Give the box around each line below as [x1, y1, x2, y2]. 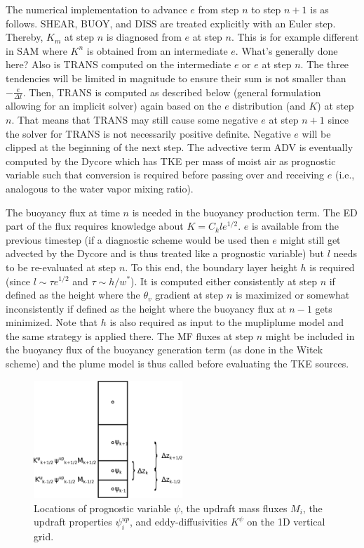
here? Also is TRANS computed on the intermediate [6, 57, 231, 72]
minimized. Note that [6, 315, 98, 330]
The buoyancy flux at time [6, 204, 120, 219]
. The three [300, 57, 349, 72]
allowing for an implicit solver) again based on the [6, 98, 222, 113]
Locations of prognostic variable [34, 500, 171, 515]
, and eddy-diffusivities [129, 514, 227, 529]
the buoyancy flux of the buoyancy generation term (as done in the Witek [6, 342, 323, 357]
